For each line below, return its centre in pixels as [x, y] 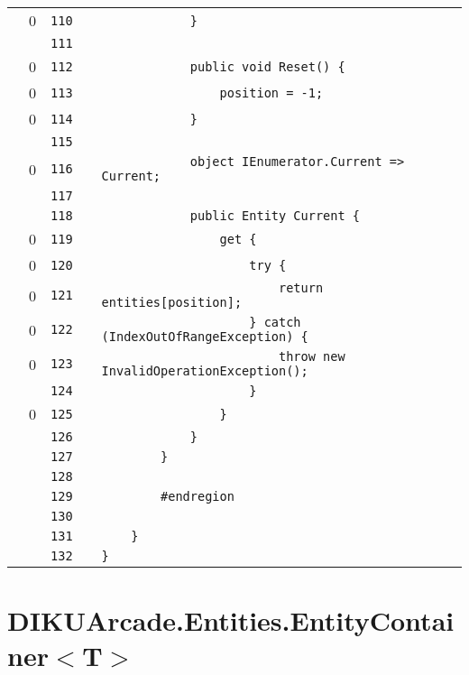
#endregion [198, 496]
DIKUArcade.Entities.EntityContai [231, 620]
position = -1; [271, 92]
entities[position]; [172, 302]
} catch [275, 322]
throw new [312, 356]
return [301, 288]
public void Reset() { [267, 66]
